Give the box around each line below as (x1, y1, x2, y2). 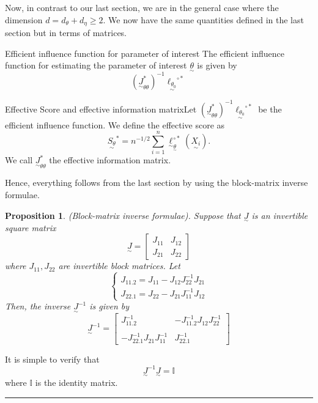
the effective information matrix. (49, 153, 171, 166)
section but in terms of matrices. (5, 26, 127, 39)
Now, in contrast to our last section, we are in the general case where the (5, 1, 279, 13)
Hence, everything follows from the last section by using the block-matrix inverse (5, 176, 308, 189)
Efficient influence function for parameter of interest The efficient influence (5, 46, 284, 59)
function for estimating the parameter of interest (5, 59, 187, 72)
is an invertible (251, 209, 308, 221)
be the (258, 102, 282, 115)
